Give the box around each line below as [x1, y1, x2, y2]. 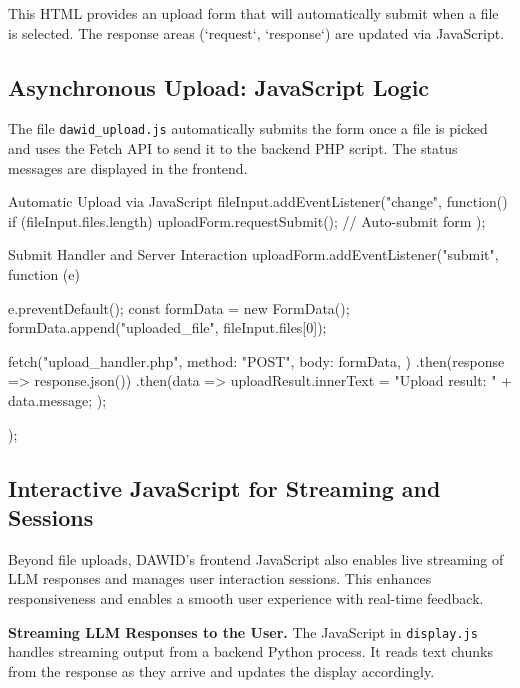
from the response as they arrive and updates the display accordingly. [8, 660, 435, 681]
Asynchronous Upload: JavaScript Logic [8, 71, 430, 102]
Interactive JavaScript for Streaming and [8, 472, 441, 503]
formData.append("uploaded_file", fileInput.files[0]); [8, 317, 327, 338]
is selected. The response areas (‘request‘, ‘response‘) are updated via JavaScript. [8, 22, 505, 43]
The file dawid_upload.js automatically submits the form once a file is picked [8, 118, 488, 139]
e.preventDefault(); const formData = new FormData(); [8, 297, 350, 318]
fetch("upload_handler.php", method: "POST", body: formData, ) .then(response [8, 350, 505, 371]
